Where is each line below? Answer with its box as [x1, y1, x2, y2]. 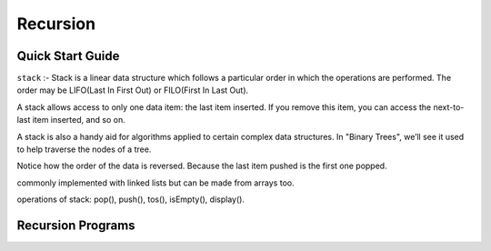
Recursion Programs [16, 218, 135, 233]
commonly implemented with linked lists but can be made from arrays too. [16, 177, 295, 188]
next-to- [433, 101, 465, 113]
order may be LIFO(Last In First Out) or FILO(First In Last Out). [16, 85, 249, 95]
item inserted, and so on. [32, 115, 126, 125]
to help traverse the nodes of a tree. [16, 144, 152, 155]
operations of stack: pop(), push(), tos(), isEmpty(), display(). [16, 194, 245, 205]
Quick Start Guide [16, 48, 120, 64]
